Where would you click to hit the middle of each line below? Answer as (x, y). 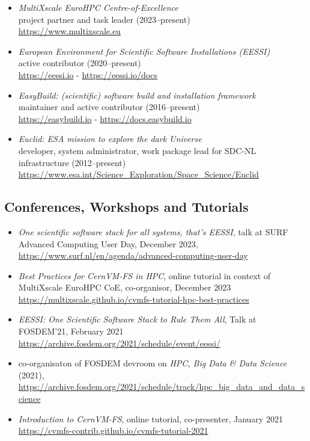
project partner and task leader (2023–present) (104, 19)
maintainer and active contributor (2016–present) (109, 107)
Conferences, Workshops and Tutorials (126, 207)
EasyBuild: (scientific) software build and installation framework (137, 95)
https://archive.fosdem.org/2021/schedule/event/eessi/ (119, 343)
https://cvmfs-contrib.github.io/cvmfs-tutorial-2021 (113, 430)
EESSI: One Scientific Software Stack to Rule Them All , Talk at (137, 319)
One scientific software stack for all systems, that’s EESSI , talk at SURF (153, 231)
